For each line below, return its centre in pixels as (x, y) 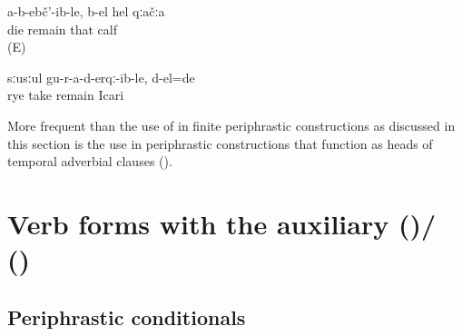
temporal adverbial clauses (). (90, 161)
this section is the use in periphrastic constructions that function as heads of (220, 143)
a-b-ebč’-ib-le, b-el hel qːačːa (86, 11)
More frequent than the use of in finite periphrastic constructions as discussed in (231, 125)
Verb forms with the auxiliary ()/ (222, 223)
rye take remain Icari (66, 95)
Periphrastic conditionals (127, 316)
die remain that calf (62, 29)
